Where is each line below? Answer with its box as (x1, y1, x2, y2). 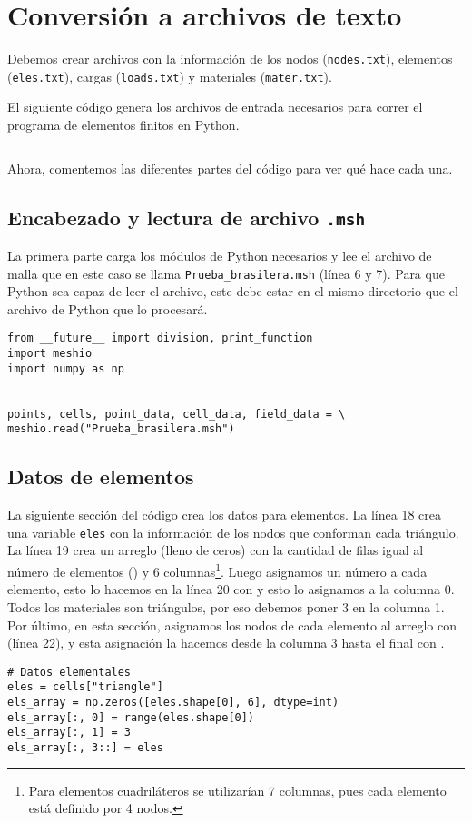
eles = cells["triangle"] (7, 680, 163, 694)
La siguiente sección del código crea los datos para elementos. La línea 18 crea (7, 505, 441, 524)
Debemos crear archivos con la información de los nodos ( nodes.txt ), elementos (7, 49, 453, 68)
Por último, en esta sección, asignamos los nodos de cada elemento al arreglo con (7, 615, 457, 634)
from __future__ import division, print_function (7, 332, 313, 345)
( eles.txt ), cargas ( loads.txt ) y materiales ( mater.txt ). (7, 66, 332, 85)
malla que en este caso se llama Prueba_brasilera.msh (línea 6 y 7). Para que (7, 263, 445, 283)
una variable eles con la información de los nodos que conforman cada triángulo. (7, 522, 459, 541)
